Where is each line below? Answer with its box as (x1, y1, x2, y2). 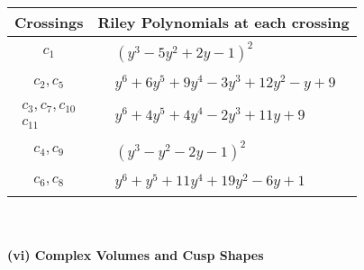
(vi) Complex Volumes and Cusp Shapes (7, 245, 264, 264)
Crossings (14, 12, 84, 32)
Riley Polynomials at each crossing (97, 12, 350, 32)
